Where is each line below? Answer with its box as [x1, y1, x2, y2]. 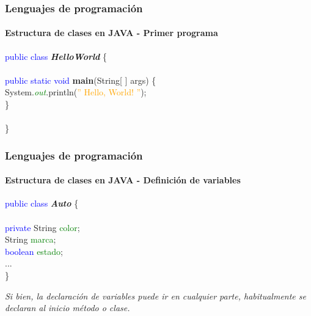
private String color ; [5, 221, 80, 233]
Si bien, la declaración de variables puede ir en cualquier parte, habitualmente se [5, 289, 306, 302]
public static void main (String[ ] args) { [5, 73, 156, 86]
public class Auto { [5, 197, 79, 210]
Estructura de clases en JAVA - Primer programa [5, 26, 218, 39]
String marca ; [5, 233, 56, 246]
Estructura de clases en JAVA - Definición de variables [5, 174, 241, 186]
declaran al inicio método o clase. [5, 301, 130, 314]
